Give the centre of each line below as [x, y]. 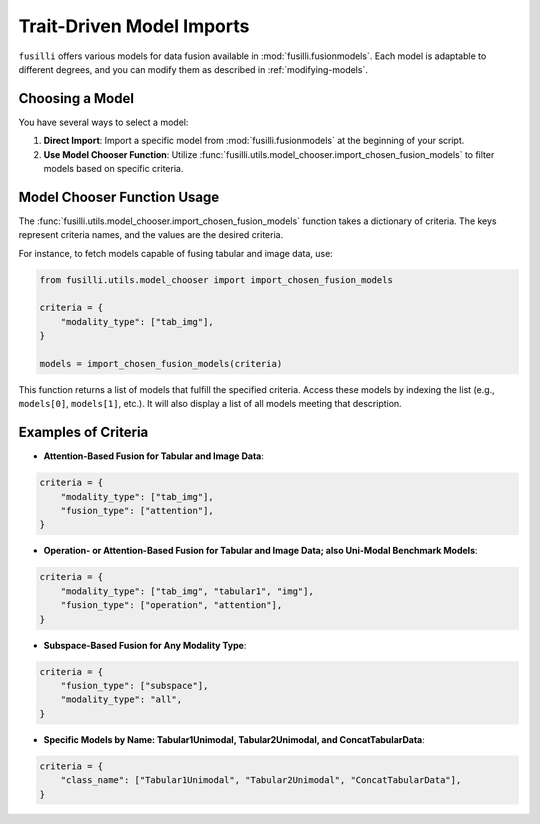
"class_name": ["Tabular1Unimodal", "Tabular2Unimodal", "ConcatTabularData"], [261, 780]
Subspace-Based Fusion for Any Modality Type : [145, 645]
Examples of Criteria [83, 432]
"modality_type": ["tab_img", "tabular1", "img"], [187, 591]
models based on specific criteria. [113, 169]
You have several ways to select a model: [103, 122]
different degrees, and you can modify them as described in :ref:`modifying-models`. [193, 69]
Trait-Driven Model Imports [134, 26]
